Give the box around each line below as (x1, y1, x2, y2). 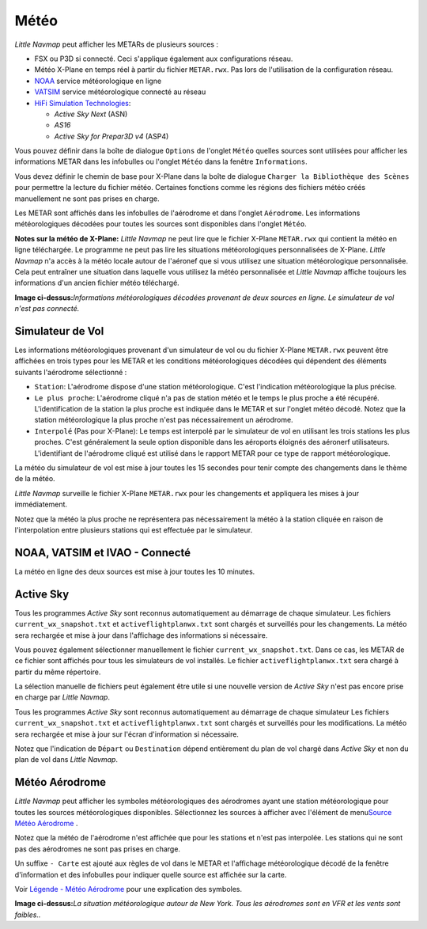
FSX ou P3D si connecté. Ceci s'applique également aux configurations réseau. (34, 54, 293, 63)
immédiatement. (14, 499, 67, 510)
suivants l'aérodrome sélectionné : (14, 367, 127, 377)
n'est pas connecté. (14, 304, 80, 313)
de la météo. (14, 474, 55, 483)
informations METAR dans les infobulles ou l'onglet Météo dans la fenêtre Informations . (14, 157, 308, 166)
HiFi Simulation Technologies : (34, 98, 131, 108)
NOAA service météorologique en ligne (34, 76, 162, 85)
